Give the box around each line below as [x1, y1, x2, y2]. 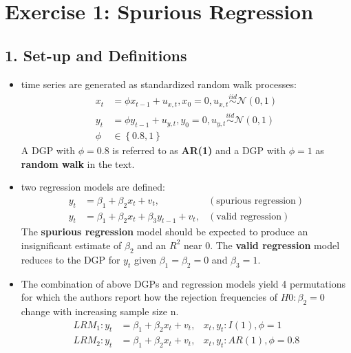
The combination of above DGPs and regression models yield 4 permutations [21, 276, 345, 290]
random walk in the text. [21, 156, 135, 171]
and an [137, 237, 167, 252]
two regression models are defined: [21, 180, 165, 194]
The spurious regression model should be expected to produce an [21, 224, 308, 239]
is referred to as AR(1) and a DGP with [112, 142, 286, 157]
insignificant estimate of [21, 237, 122, 252]
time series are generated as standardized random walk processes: [21, 76, 297, 91]
